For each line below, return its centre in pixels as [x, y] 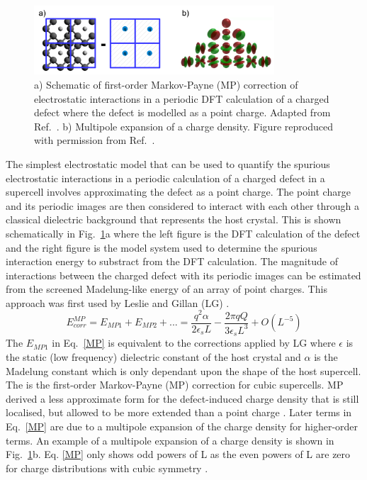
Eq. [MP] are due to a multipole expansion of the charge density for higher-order [182, 426]
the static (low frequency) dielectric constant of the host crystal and [153, 357]
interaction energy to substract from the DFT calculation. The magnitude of [172, 261]
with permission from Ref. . [95, 140]
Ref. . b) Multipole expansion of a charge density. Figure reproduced [183, 126]
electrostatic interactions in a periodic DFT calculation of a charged [182, 98]
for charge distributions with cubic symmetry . [107, 468]
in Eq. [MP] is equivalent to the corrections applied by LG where [194, 343]
